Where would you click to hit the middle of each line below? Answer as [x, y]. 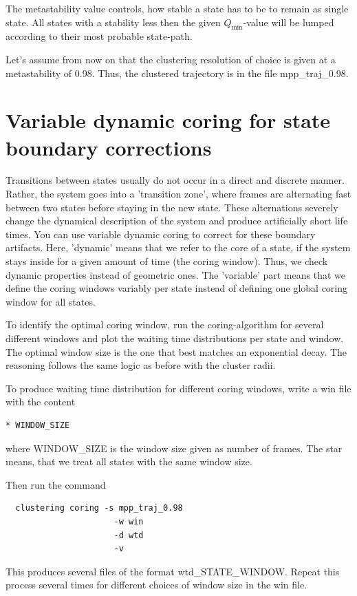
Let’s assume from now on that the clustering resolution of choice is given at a [171, 59]
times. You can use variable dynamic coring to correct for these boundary [161, 234]
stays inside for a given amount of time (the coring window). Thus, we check [167, 261]
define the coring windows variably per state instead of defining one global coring [177, 288]
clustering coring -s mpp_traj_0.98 [99, 508]
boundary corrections [109, 147]
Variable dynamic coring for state [168, 120]
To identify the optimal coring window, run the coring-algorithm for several [165, 324]
